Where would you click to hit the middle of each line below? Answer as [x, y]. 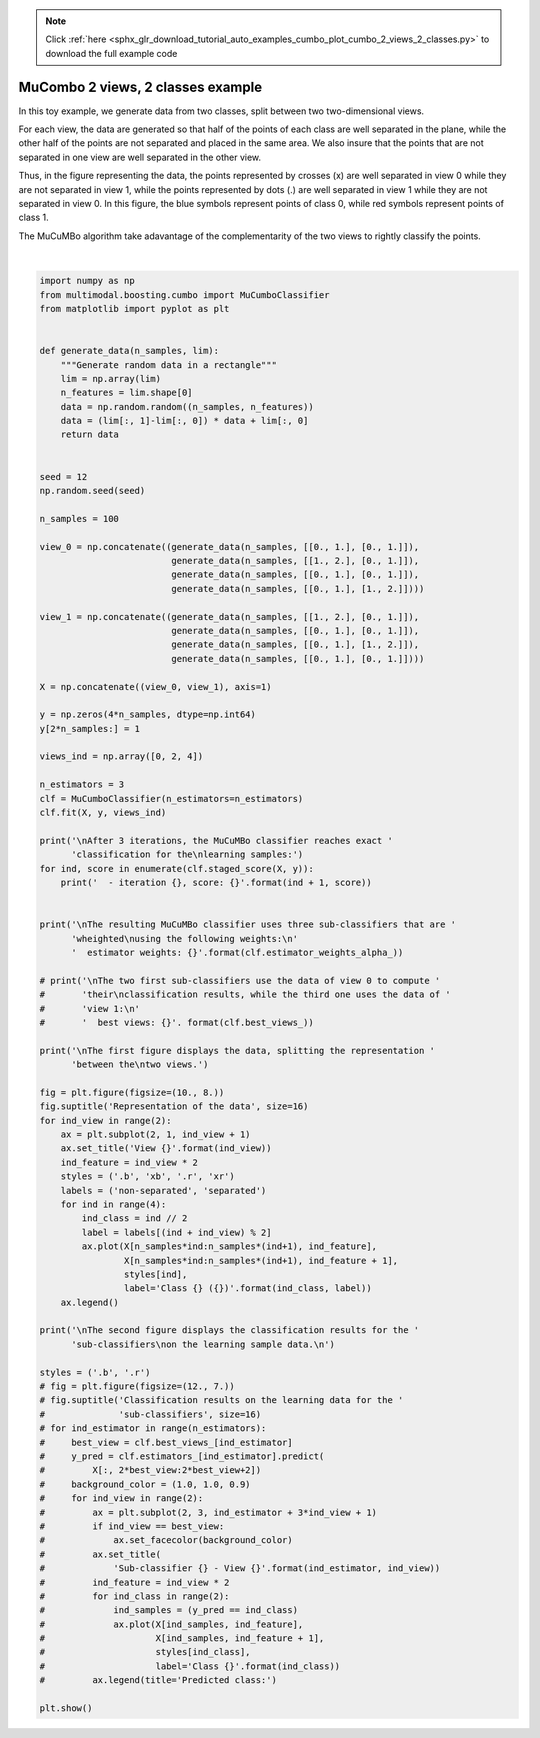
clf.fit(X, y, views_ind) [103, 813]
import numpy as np [87, 281]
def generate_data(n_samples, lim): [129, 351]
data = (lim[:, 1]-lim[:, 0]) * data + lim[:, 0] [184, 421]
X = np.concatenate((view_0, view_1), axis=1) [155, 686]
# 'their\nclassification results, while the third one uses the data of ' [245, 994]
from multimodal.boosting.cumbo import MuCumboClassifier [184, 294]
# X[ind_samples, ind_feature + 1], [182, 1638]
